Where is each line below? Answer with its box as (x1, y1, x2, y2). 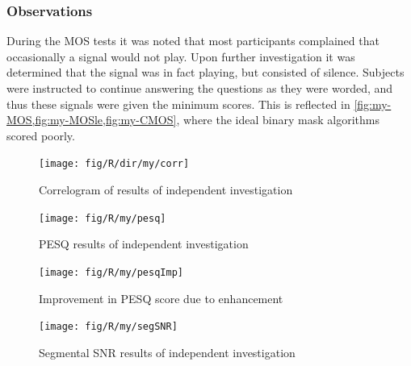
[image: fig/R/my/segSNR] (39, 321, 178, 333)
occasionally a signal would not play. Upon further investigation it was (6, 48, 355, 64)
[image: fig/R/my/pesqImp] (39, 266, 183, 278)
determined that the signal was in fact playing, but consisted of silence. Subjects (6, 64, 405, 81)
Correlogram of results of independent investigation (39, 181, 293, 198)
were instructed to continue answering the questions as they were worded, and (6, 80, 393, 96)
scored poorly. (6, 127, 75, 143)
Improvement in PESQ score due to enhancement (39, 289, 283, 306)
